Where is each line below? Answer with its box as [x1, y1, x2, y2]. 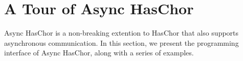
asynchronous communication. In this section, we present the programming [4, 37, 239, 48]
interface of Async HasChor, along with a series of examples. [4, 47, 194, 58]
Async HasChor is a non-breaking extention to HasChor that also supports [4, 27, 239, 38]
